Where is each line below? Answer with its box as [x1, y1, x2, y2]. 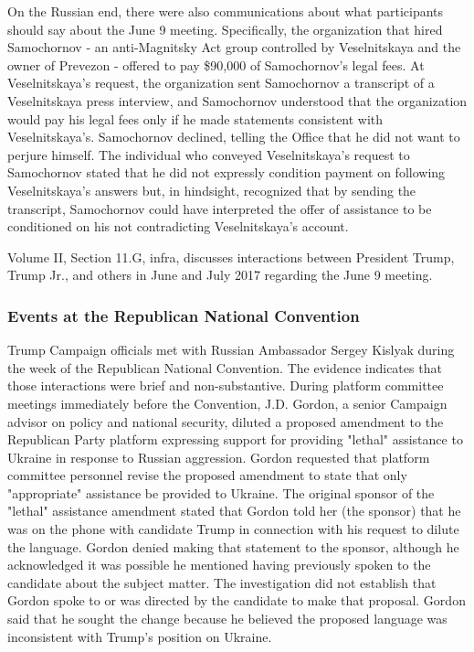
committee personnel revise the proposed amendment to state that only [7, 465, 407, 485]
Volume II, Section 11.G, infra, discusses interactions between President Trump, [7, 247, 455, 266]
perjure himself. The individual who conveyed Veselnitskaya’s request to [7, 144, 410, 164]
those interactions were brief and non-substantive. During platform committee [7, 376, 444, 395]
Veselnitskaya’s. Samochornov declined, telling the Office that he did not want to [7, 127, 460, 146]
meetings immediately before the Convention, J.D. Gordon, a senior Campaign [7, 393, 448, 412]
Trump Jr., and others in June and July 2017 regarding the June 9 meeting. [7, 265, 433, 284]
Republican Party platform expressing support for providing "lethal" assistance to [7, 430, 463, 449]
